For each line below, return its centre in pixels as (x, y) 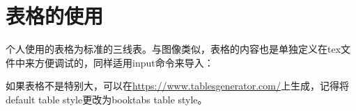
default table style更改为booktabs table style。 (107, 99)
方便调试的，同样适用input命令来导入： (124, 62)
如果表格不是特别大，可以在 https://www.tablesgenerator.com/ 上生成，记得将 (177, 86)
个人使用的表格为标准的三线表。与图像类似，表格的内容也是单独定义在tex (173, 49)
